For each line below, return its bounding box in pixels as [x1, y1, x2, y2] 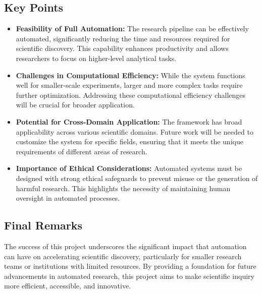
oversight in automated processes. [16, 193, 120, 203]
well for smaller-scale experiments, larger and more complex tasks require [16, 80, 243, 90]
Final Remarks [4, 217, 83, 233]
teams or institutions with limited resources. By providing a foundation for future [4, 261, 256, 271]
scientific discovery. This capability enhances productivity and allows [16, 43, 229, 53]
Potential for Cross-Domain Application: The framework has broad [16, 116, 242, 127]
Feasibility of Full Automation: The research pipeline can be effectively [16, 23, 249, 34]
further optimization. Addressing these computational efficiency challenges [16, 89, 246, 100]
